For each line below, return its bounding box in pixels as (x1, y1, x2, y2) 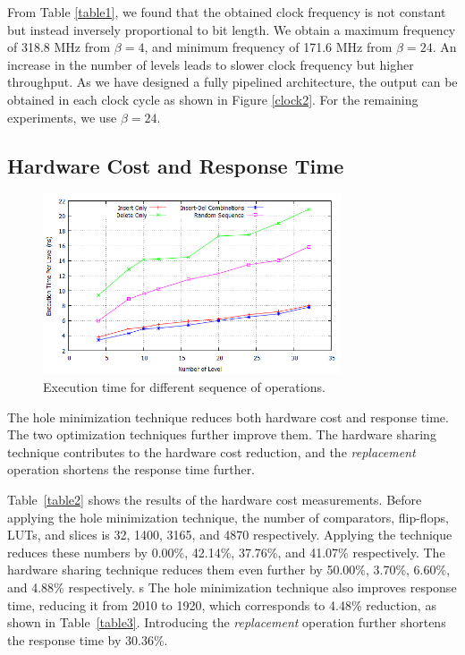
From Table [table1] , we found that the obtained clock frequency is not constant (7, 3, 446, 21)
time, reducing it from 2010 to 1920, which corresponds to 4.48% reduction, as (7, 595, 436, 614)
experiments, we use (7, 107, 117, 126)
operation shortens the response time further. (7, 460, 256, 479)
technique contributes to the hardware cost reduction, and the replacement (7, 442, 416, 461)
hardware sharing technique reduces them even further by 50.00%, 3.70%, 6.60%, (7, 560, 451, 579)
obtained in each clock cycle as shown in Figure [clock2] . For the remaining (7, 89, 418, 108)
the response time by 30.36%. (7, 630, 168, 649)
